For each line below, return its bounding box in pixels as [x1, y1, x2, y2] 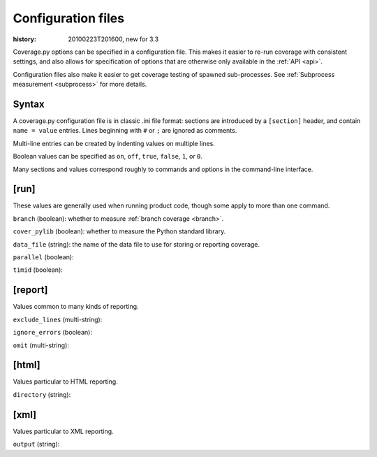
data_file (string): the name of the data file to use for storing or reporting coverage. [13, 240, 260, 248]
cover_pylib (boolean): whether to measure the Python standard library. [13, 227, 226, 235]
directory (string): [13, 390, 71, 398]
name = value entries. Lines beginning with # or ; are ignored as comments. [13, 126, 237, 135]
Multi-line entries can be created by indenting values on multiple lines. [13, 139, 216, 147]
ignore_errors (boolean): [13, 328, 92, 337]
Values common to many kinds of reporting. [13, 303, 139, 311]
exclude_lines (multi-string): [13, 315, 103, 324]
